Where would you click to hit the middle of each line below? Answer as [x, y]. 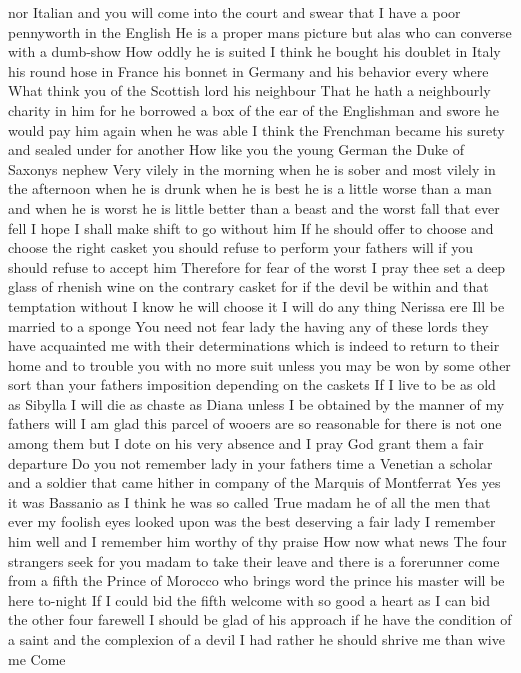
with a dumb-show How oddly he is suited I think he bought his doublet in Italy [254, 51]
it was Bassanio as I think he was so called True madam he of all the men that [249, 501]
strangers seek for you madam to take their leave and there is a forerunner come [254, 560]
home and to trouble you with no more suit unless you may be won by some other [259, 364]
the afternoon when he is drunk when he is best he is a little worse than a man [250, 188]
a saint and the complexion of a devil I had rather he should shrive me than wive [256, 639]
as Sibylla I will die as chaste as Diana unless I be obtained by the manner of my [256, 403]
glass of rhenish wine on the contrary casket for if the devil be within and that [248, 286]
